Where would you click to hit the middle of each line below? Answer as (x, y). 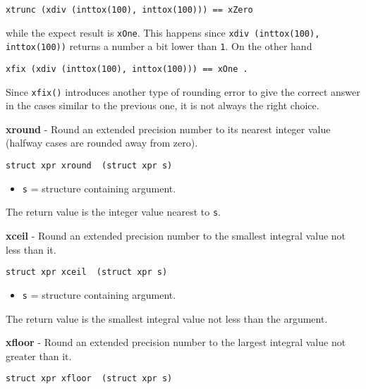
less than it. (31, 249)
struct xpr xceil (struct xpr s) (87, 272)
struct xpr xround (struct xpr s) (89, 166)
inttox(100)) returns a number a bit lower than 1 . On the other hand (159, 46)
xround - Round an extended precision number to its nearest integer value (168, 129)
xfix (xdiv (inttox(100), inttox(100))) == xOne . (127, 69)
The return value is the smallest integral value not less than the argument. (167, 318)
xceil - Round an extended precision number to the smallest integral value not (176, 236)
